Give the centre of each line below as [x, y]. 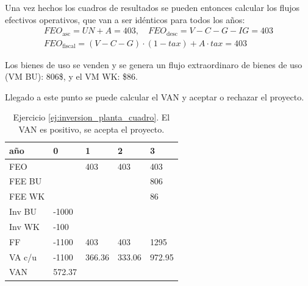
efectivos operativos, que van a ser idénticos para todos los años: [125, 19]
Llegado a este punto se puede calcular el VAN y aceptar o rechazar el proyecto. [155, 96]
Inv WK [24, 226]
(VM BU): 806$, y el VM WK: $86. [71, 76]
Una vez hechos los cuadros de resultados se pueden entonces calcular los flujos [152, 7]
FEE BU [26, 181]
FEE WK [27, 196]
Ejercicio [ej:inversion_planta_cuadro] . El [91, 117]
